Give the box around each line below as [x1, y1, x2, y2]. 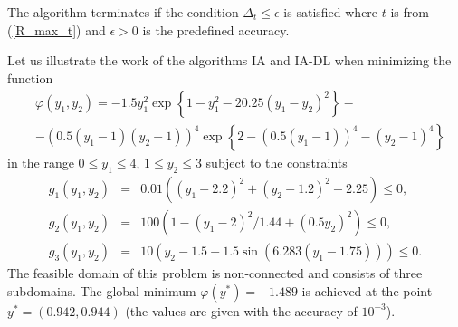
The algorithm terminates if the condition [7, 3, 239, 21]
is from [390, 3, 429, 21]
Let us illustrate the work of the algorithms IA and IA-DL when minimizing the [7, 51, 452, 70]
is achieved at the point [301, 281, 433, 300]
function [7, 68, 53, 87]
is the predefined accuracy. [142, 20, 290, 39]
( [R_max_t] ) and [7, 20, 106, 39]
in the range [7, 153, 74, 172]
